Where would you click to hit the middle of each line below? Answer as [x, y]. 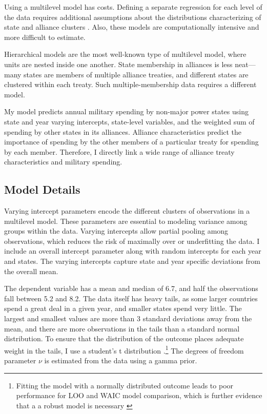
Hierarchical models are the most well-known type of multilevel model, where [125, 54]
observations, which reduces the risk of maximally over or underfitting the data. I [132, 241]
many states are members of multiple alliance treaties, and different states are [126, 74]
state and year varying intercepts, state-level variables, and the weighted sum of [129, 121]
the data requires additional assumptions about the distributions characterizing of [133, 17]
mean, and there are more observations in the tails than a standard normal [122, 328]
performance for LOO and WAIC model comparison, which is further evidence [139, 395]
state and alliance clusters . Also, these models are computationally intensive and [132, 27]
